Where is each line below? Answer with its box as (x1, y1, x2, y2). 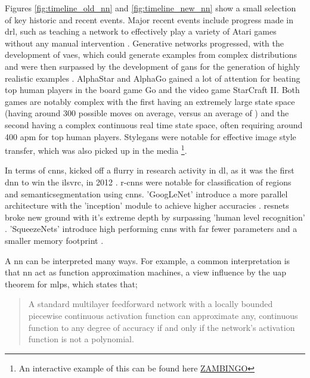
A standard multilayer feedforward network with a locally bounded (28, 298, 273, 310)
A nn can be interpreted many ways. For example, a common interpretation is (5, 254, 290, 267)
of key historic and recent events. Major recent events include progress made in (5, 13, 293, 26)
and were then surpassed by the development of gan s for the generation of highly (5, 60, 300, 72)
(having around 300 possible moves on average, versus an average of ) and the (5, 107, 289, 119)
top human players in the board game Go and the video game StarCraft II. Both (5, 83, 300, 96)
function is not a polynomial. (28, 333, 134, 345)
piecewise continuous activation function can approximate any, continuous (28, 309, 298, 321)
